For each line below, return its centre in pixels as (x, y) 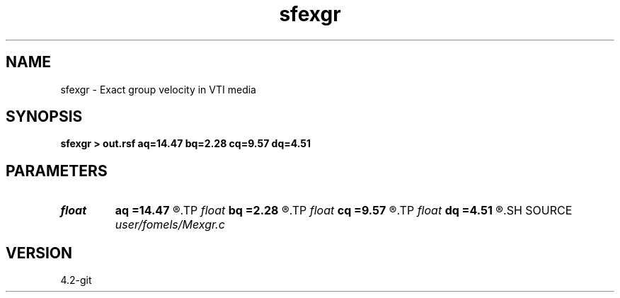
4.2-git (76, 280)
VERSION (39, 253)
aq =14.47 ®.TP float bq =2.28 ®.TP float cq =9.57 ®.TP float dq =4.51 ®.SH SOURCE (344, 211)
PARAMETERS (57, 171)
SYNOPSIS (44, 117)
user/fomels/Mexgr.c (170, 225)
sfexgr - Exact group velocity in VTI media (158, 89)
